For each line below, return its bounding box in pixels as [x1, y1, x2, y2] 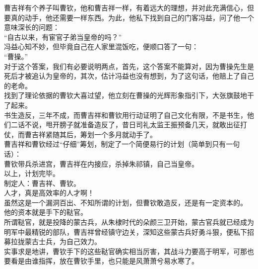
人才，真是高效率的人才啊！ [4, 187, 94, 198]
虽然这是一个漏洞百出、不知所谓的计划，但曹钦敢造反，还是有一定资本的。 [4, 197, 247, 207]
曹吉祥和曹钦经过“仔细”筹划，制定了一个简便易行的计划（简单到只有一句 [4, 139, 240, 149]
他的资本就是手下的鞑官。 [4, 207, 87, 217]
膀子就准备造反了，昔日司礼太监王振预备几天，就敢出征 [59, 119, 240, 130]
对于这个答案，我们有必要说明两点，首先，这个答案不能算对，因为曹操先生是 [4, 61, 254, 71]
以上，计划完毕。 [4, 168, 60, 179]
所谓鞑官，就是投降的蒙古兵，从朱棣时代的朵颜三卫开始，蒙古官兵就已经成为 [4, 217, 254, 227]
